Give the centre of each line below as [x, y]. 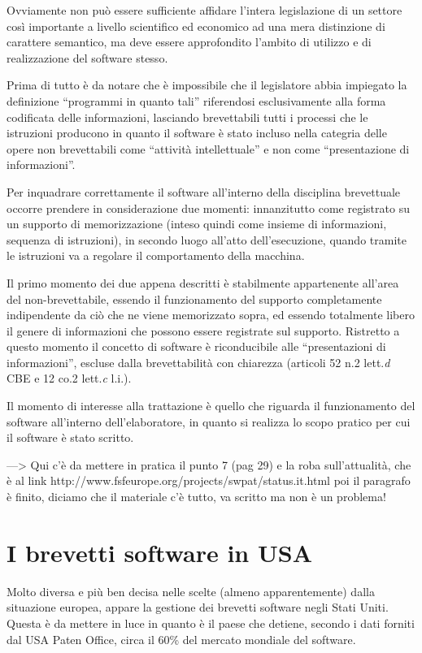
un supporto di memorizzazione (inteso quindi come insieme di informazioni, [197, 224]
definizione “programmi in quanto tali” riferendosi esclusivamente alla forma [196, 100]
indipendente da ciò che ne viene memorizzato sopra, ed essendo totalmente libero [211, 315]
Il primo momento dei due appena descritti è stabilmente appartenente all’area [203, 282]
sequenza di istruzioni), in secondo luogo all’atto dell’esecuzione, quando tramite [207, 239]
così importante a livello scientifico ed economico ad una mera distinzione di [196, 26]
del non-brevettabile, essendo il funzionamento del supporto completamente [194, 298]
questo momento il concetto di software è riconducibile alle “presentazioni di [196, 346]
